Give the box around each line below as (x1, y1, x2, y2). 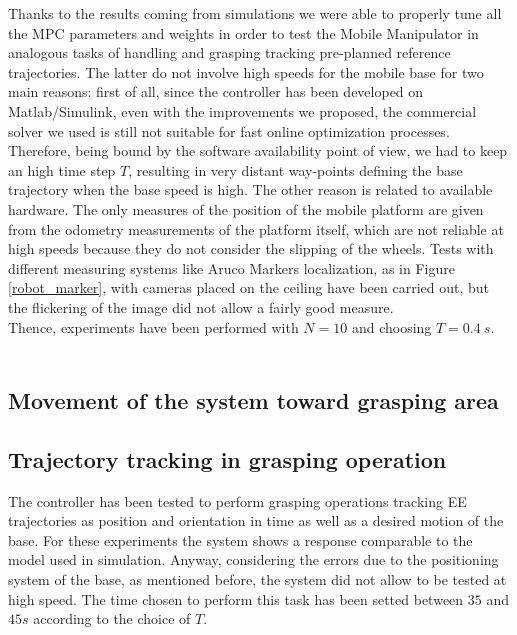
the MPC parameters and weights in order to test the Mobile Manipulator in (8, 22, 479, 43)
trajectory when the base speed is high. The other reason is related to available (8, 179, 493, 200)
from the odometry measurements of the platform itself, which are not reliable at (8, 218, 504, 239)
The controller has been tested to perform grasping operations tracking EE (8, 490, 467, 511)
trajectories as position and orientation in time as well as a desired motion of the (8, 510, 504, 531)
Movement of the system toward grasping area (8, 385, 499, 416)
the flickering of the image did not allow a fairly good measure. (8, 296, 394, 317)
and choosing (351, 316, 432, 337)
